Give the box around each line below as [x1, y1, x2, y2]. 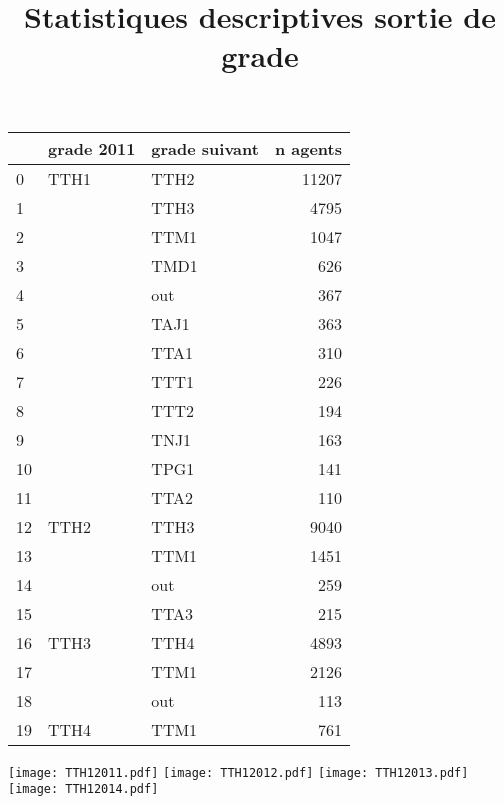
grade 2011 [48, 136, 136, 160]
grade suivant [151, 136, 259, 160]
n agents [274, 136, 342, 160]
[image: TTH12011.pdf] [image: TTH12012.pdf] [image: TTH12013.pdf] [8, 765, 469, 780]
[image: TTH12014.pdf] [8, 782, 159, 797]
